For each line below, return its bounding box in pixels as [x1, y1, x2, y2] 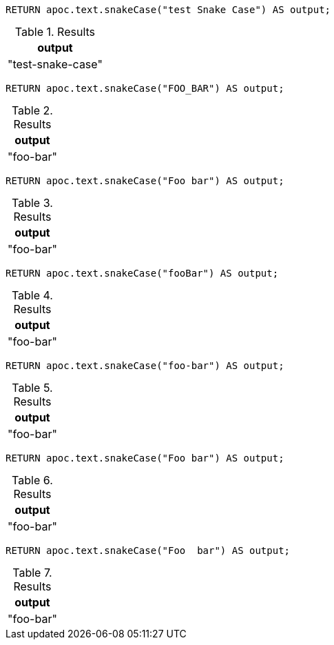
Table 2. [11, 103, 53, 117]
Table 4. [11, 288, 53, 302]
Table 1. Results [14, 25, 96, 39]
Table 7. [12, 566, 52, 579]
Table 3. [12, 196, 53, 210]
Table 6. [12, 473, 53, 487]
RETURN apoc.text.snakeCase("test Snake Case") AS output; [6, 4, 331, 15]
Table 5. [12, 381, 53, 395]
